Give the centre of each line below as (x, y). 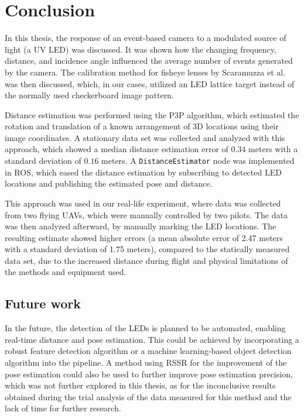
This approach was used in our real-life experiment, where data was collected (143, 203)
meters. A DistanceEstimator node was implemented (198, 161)
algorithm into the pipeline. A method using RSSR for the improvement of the (146, 362)
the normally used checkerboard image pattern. (89, 95)
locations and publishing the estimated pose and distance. (109, 183)
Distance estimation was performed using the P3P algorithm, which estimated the (152, 114)
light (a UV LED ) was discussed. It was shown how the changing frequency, (141, 49)
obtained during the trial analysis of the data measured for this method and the (148, 396)
